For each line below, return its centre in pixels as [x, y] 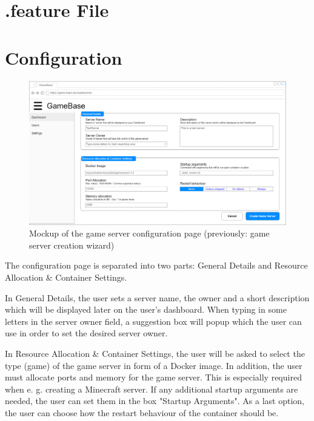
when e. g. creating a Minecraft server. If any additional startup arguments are [152, 389]
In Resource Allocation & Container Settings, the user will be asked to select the [155, 353]
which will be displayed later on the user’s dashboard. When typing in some [146, 309]
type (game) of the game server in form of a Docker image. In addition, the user [154, 365]
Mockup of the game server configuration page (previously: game [149, 233]
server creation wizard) [72, 245]
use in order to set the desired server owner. [86, 333]
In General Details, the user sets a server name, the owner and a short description [157, 297]
